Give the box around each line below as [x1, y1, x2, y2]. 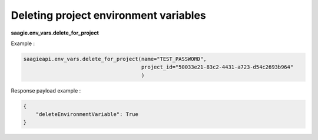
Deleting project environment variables [11, 9, 206, 22]
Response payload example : [11, 87, 81, 94]
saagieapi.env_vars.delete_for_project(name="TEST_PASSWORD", [23, 56, 207, 62]
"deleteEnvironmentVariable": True [35, 111, 138, 118]
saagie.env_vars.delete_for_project [11, 29, 100, 36]
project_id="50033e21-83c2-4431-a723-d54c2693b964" [141, 64, 294, 70]
